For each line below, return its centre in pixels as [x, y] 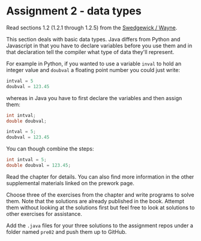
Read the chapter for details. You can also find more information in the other [100, 177]
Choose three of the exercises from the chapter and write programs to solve [100, 195]
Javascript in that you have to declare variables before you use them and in [99, 46]
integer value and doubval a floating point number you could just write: [93, 70]
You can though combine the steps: [50, 149]
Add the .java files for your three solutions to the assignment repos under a [100, 225]
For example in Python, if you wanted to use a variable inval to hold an [94, 64]
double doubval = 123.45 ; [38, 165]
